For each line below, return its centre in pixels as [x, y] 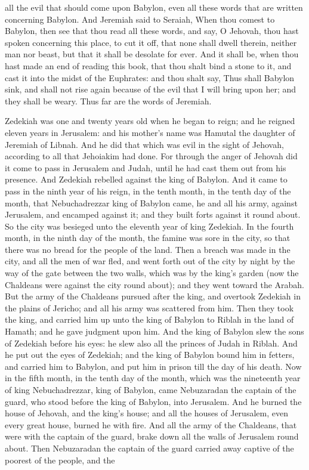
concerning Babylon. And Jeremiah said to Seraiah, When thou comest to [140, 19]
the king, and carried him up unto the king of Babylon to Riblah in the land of [149, 319]
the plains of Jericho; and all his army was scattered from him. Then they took [149, 307]
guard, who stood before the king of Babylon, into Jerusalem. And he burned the [153, 401]
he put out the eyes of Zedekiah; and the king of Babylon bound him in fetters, [150, 355]
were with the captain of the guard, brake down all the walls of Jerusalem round [152, 436]
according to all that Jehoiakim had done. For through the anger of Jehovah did [151, 156]
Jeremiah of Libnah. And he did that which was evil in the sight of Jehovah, [144, 144]
